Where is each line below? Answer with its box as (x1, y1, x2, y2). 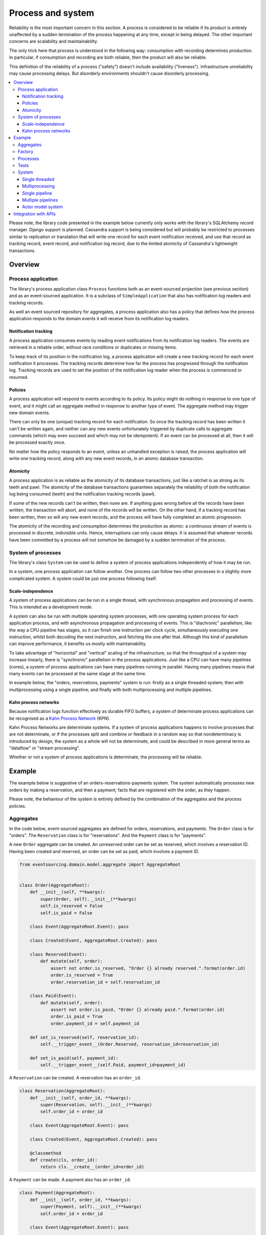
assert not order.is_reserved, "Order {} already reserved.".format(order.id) (50, 965, 246, 971)
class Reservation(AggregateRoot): (19, 1088, 105, 1094)
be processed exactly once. (9, 440, 66, 446)
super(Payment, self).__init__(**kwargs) (40, 1204, 142, 1210)
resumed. (9, 374, 29, 380)
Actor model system (22, 204, 63, 210)
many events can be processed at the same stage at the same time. (9, 670, 147, 676)
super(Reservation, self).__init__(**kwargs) (40, 1102, 152, 1108)
